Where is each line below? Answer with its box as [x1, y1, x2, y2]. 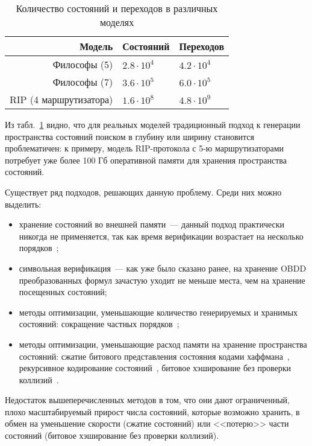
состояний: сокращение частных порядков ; [19, 317, 179, 330]
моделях [99, 15, 134, 29]
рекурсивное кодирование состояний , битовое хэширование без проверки [19, 362, 291, 374]
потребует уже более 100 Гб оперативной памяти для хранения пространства [5, 153, 287, 166]
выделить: [5, 197, 42, 210]
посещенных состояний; [19, 285, 107, 298]
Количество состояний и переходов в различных [16, 1, 218, 15]
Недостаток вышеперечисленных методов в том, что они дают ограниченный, [5, 393, 290, 406]
